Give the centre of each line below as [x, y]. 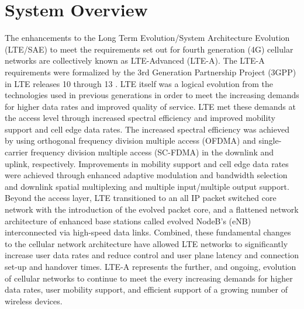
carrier [16, 152]
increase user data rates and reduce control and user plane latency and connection [152, 255]
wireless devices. [34, 301]
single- [270, 140]
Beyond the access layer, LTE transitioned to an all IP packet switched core [141, 198]
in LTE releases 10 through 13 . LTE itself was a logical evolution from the [139, 83]
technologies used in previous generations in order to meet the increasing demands [152, 95]
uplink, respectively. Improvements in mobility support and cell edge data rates [147, 163]
